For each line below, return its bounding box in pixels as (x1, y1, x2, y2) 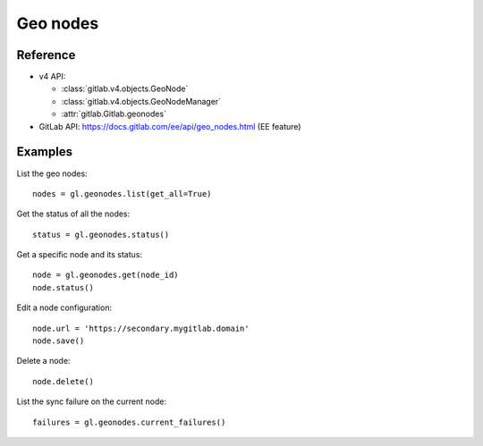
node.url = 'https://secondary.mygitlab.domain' (32, 323, 250, 333)
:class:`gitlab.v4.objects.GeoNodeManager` (61, 96, 222, 106)
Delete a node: (16, 356, 71, 366)
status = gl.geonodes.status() (32, 229, 170, 240)
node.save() (32, 336, 85, 346)
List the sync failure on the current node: (16, 396, 167, 407)
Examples (16, 144, 73, 160)
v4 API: (38, 72, 66, 82)
